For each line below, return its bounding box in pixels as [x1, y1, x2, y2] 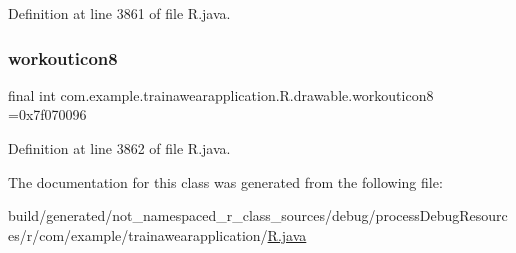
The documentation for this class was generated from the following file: [8, 171, 443, 192]
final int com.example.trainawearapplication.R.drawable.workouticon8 [8, 84, 434, 105]
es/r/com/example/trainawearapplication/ [8, 224, 268, 245]
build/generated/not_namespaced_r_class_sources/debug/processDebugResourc [8, 205, 508, 226]
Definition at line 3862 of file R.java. [8, 138, 231, 158]
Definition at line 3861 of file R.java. [8, 3, 231, 23]
